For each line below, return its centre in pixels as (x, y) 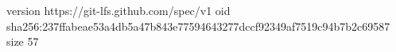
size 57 (23, 41)
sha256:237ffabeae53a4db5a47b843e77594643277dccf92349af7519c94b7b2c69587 (198, 26)
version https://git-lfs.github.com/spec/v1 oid (118, 10)
